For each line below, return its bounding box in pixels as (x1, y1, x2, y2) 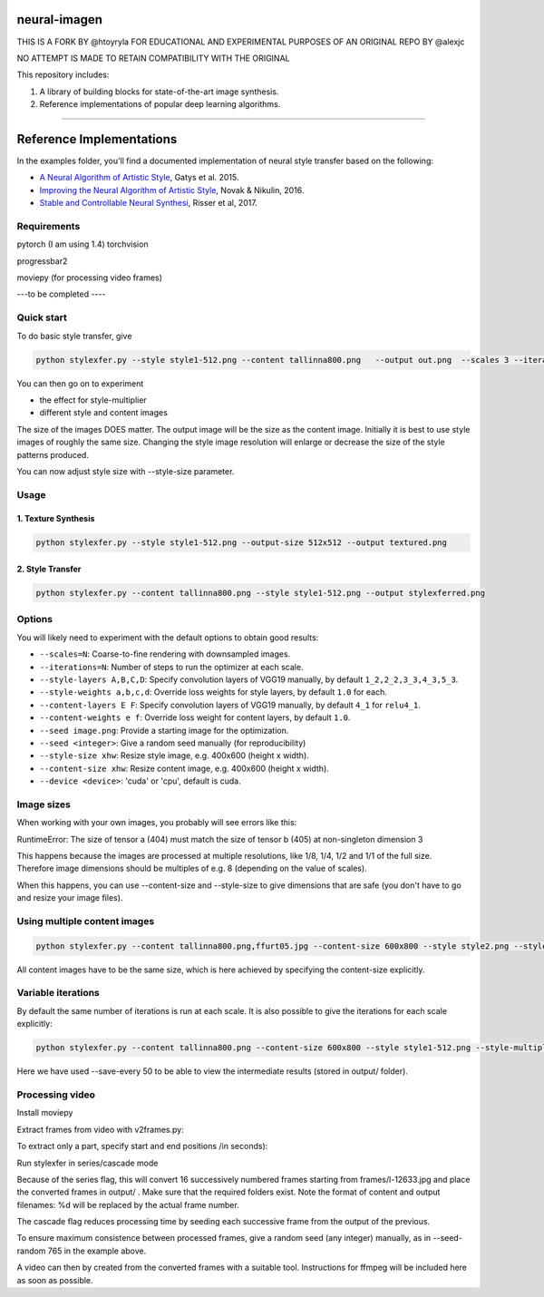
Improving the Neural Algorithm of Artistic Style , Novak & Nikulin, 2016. (39, 184, 305, 195)
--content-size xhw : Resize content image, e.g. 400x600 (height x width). (39, 763, 330, 774)
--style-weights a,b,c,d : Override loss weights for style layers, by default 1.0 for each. (39, 687, 387, 697)
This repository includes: (16, 69, 110, 81)
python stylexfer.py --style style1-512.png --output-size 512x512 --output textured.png (35, 538, 448, 548)
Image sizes (16, 798, 72, 811)
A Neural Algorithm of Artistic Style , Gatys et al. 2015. (39, 172, 239, 183)
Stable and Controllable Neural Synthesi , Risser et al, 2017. (39, 198, 257, 209)
